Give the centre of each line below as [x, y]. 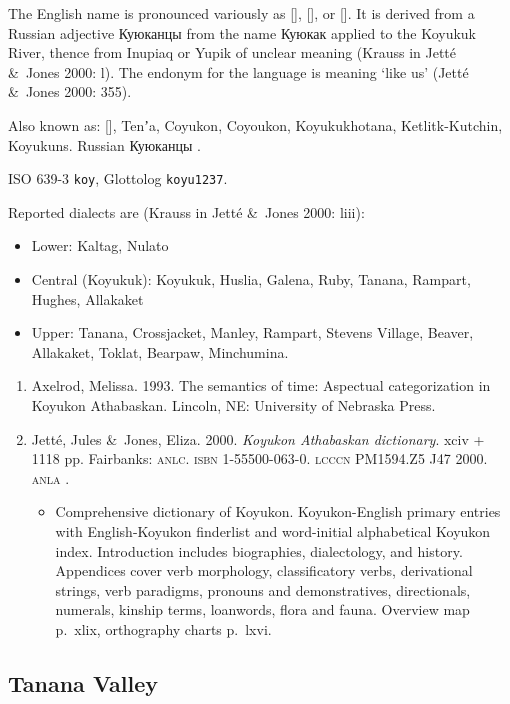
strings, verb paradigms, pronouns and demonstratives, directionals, [263, 589]
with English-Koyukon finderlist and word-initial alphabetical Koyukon [273, 530]
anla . [50, 477]
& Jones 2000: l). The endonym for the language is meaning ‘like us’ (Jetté [238, 71]
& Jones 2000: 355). [70, 91]
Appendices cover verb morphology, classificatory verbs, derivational [264, 570]
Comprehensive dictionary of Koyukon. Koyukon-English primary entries [278, 511]
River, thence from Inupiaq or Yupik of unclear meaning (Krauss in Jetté [232, 52]
